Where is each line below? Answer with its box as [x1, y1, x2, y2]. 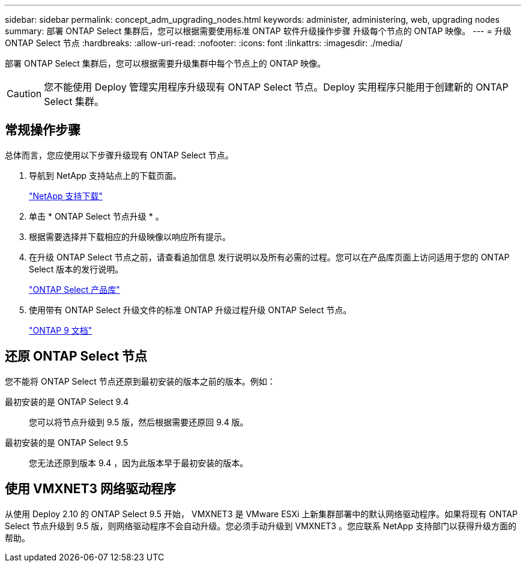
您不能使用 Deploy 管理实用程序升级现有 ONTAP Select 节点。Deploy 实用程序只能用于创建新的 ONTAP [44, 81, 509, 93]
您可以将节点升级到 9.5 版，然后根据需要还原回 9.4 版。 [29, 416, 249, 427]
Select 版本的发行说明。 [29, 263, 124, 274]
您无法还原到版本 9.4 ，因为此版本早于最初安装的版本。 [29, 457, 249, 468]
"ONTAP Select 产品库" [29, 284, 120, 295]
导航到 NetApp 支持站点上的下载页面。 [29, 170, 181, 181]
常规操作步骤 [5, 122, 80, 138]
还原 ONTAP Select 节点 [5, 349, 148, 364]
